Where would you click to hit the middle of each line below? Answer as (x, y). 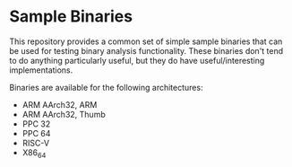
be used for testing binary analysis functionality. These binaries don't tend (146, 50)
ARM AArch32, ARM (60, 104)
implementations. (41, 70)
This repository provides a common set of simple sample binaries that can (146, 41)
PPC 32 (36, 124)
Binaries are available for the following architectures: (106, 87)
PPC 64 (36, 133)
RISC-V (36, 143)
